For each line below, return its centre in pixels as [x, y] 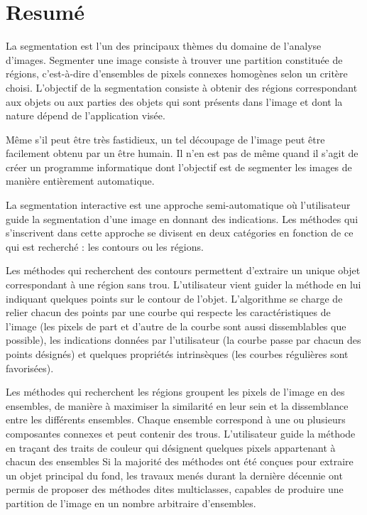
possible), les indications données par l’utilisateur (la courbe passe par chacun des [183, 340]
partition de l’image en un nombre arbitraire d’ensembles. [131, 503]
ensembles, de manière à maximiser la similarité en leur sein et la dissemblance [177, 405]
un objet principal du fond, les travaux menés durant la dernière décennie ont [174, 475]
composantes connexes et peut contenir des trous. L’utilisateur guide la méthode [181, 433]
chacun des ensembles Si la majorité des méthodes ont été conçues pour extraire [180, 461]
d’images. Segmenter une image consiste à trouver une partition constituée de [174, 59]
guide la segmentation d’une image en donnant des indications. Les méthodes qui [182, 218]
